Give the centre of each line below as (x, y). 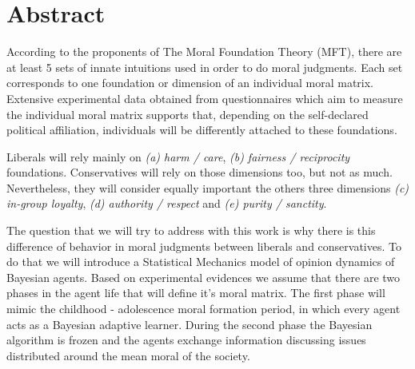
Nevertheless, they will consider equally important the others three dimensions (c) (208, 187)
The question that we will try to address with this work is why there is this (191, 230)
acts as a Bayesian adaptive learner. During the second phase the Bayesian (190, 324)
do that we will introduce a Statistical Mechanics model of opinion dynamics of (201, 262)
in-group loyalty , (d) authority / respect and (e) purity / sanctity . (167, 203)
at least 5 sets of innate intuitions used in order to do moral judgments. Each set (205, 67)
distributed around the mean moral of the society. (128, 355)
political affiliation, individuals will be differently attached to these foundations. (202, 130)
